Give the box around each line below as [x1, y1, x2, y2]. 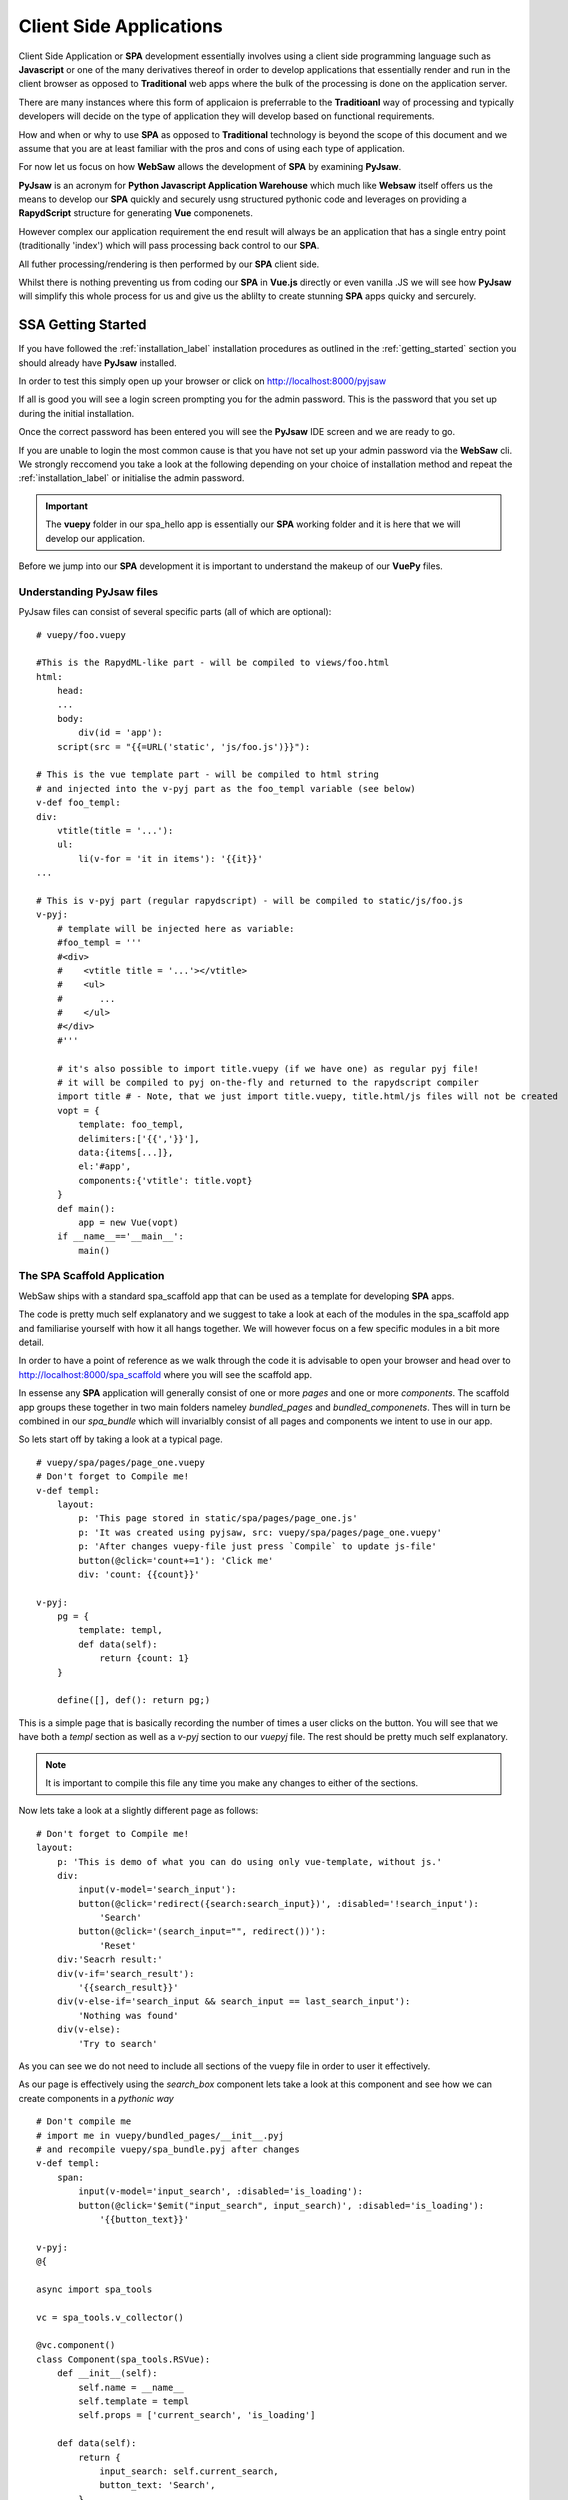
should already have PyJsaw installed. [18, 356, 177, 369]
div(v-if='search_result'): [56, 1968, 195, 1979]
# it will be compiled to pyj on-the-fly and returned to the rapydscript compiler [56, 1077, 480, 1089]
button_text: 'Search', [99, 2480, 216, 2491]
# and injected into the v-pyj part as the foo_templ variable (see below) [36, 783, 416, 794]
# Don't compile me [36, 2116, 132, 2127]
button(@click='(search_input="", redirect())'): [78, 1926, 327, 1937]
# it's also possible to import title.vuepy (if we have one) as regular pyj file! [56, 1063, 480, 1074]
